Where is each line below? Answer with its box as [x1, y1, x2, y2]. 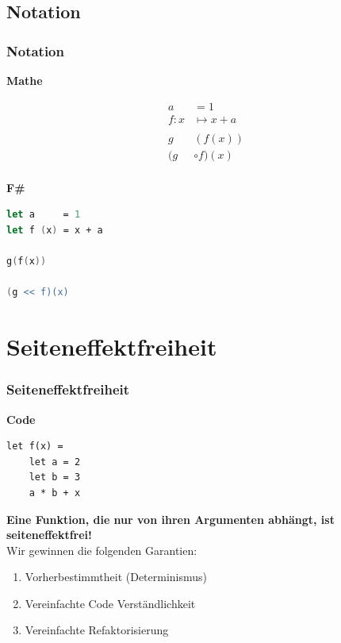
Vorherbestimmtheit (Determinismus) [25, 568, 208, 585]
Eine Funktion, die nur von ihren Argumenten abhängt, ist [6, 510, 335, 527]
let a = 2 [29, 456, 81, 468]
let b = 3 [29, 472, 81, 483]
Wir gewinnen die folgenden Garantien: [6, 541, 197, 558]
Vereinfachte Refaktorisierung [25, 622, 169, 638]
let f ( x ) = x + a [6, 224, 103, 236]
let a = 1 [6, 209, 81, 221]
